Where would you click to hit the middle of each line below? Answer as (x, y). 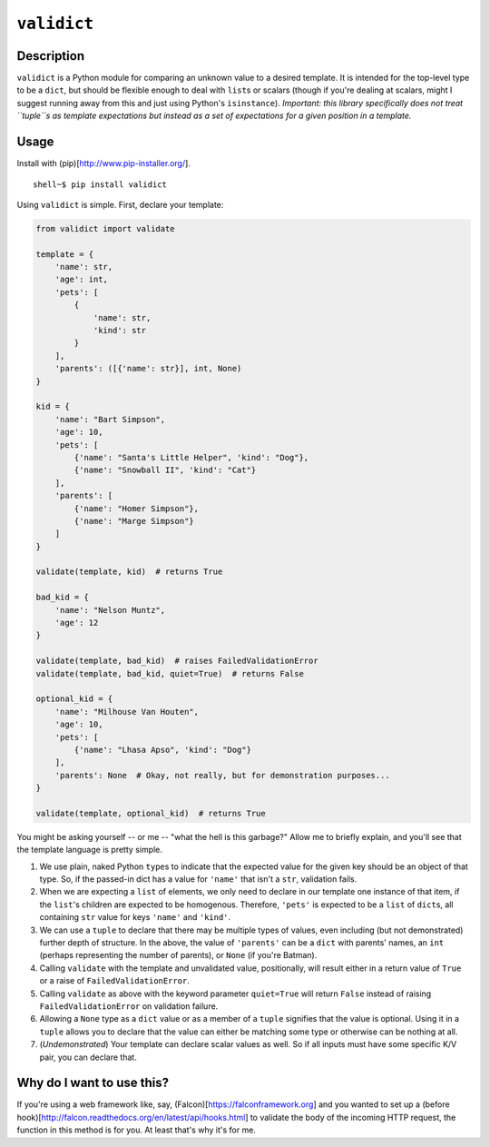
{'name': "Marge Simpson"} (134, 521)
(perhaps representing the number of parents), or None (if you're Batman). (178, 955)
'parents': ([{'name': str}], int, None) (148, 369)
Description (51, 56)
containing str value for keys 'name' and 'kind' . (135, 917)
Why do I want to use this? (93, 1083)
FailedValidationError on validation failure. (129, 1006)
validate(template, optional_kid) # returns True (151, 813)
